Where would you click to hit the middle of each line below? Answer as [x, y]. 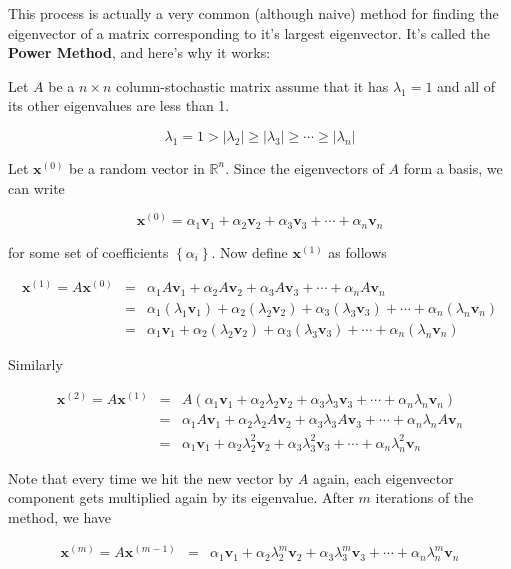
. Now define [249, 251]
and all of [466, 85]
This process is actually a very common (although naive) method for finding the [253, 13]
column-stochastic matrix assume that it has [252, 85]
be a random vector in [137, 167]
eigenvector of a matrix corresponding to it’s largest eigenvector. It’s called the [249, 32]
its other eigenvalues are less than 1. [119, 105]
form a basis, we [453, 167]
